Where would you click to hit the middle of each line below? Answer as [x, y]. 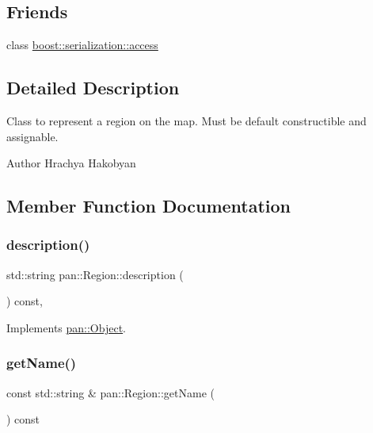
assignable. [32, 136]
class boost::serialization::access [82, 45]
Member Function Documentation [149, 206]
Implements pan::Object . [67, 327]
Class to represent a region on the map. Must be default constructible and [186, 121]
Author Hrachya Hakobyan [71, 163]
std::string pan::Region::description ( [95, 274]
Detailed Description [93, 88]
